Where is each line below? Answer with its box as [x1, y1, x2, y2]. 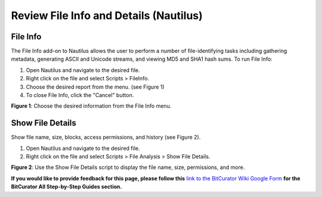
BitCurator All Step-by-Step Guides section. [11, 183, 122, 190]
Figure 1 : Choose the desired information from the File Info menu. [11, 102, 172, 110]
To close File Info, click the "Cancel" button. [26, 92, 134, 99]
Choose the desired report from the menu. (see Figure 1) [26, 83, 165, 90]
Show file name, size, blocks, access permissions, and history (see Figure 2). [11, 134, 201, 141]
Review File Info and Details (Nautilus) [11, 9, 203, 22]
